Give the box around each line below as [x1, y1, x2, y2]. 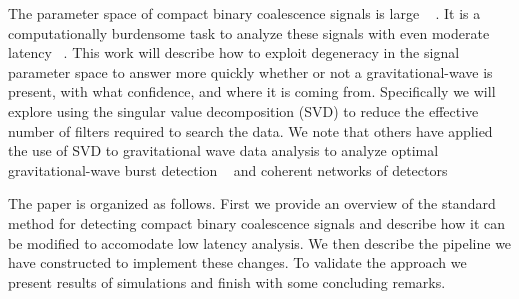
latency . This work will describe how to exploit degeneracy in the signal [8, 42, 460, 63]
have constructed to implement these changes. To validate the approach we [8, 252, 467, 273]
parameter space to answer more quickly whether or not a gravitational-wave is [8, 61, 493, 82]
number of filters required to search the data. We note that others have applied [8, 120, 493, 141]
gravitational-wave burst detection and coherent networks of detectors [8, 159, 448, 180]
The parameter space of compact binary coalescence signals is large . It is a [8, 3, 481, 23]
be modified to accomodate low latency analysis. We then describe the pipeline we [8, 232, 512, 253]
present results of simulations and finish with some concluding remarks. [8, 271, 446, 292]
